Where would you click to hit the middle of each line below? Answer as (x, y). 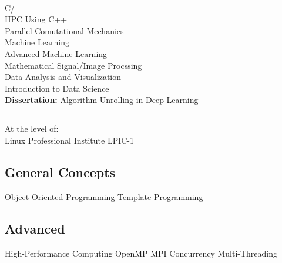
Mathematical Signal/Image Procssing (73, 65)
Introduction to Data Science (57, 88)
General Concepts (60, 172)
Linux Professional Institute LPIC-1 (70, 140)
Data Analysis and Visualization (63, 77)
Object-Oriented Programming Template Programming (104, 196)
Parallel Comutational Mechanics (64, 30)
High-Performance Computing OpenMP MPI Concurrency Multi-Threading (141, 253)
